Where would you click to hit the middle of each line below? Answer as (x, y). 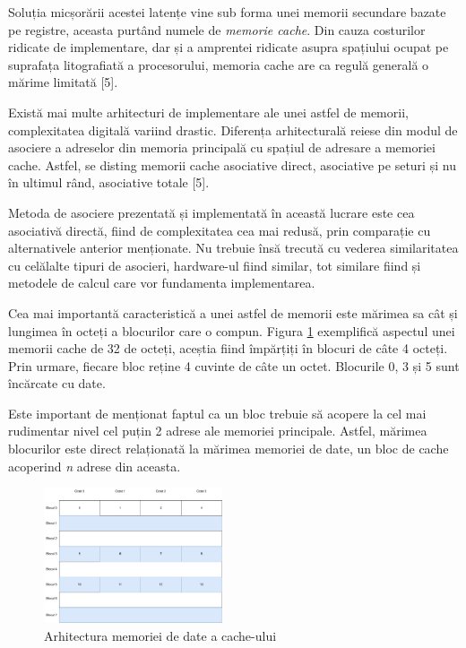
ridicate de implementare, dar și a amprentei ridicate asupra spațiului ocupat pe (229, 47)
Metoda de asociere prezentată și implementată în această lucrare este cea (211, 212)
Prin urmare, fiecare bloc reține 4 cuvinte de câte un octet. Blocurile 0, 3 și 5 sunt (234, 365)
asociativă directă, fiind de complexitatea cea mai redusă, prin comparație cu (220, 230)
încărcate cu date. (57, 383)
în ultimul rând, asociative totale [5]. (109, 182)
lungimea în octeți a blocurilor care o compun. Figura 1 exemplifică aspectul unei (232, 330)
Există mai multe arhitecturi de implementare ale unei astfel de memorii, (208, 112)
